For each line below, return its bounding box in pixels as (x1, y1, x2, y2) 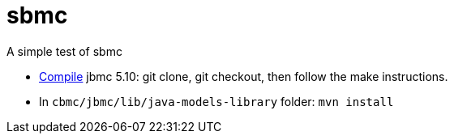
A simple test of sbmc (6, 44, 122, 58)
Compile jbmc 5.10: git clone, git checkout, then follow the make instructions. (39, 69, 448, 83)
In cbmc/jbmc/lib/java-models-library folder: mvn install (39, 94, 394, 108)
